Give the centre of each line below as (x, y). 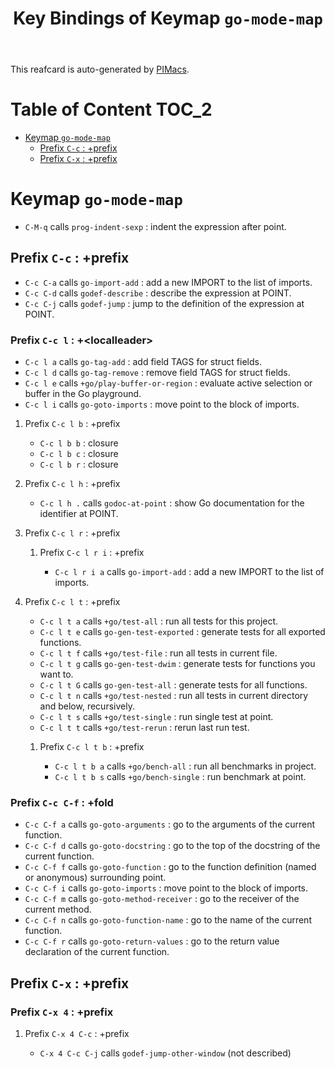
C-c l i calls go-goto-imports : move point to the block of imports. (162, 404)
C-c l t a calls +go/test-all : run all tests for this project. (159, 621)
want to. (56, 674)
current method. (58, 909)
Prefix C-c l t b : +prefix (92, 747)
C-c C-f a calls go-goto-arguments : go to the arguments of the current (170, 824)
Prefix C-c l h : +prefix (72, 484)
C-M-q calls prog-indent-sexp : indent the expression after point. (155, 227)
